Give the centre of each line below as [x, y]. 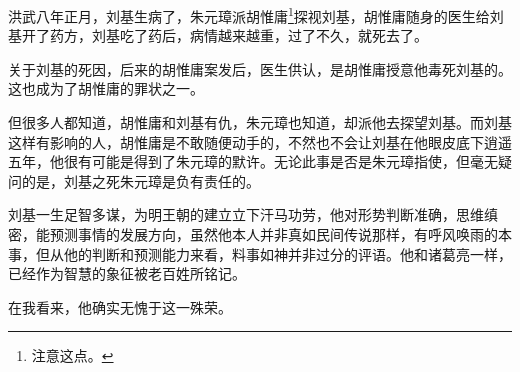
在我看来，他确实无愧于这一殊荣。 [120, 306]
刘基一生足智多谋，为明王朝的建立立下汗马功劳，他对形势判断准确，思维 [246, 214]
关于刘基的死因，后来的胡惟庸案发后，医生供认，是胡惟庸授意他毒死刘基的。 [260, 68]
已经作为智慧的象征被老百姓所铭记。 [127, 273]
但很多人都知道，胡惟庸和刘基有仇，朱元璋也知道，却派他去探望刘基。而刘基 [260, 122]
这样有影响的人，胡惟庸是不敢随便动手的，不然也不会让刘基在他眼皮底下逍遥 [260, 141]
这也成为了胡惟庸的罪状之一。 [106, 88]
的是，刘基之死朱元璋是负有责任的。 [140, 180]
